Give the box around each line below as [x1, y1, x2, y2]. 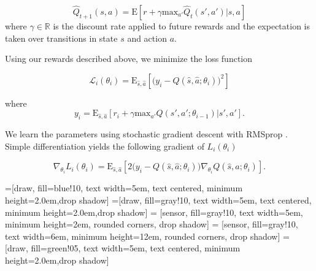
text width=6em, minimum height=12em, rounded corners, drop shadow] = [5, 229, 290, 242]
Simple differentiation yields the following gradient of [5, 139, 204, 152]
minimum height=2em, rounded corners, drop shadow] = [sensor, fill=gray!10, [5, 218, 298, 231]
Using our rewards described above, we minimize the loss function [5, 52, 253, 65]
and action [127, 31, 167, 44]
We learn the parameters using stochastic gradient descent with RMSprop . [5, 128, 288, 140]
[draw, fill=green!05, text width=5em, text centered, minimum [5, 242, 241, 254]
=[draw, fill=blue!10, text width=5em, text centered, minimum [5, 181, 243, 194]
